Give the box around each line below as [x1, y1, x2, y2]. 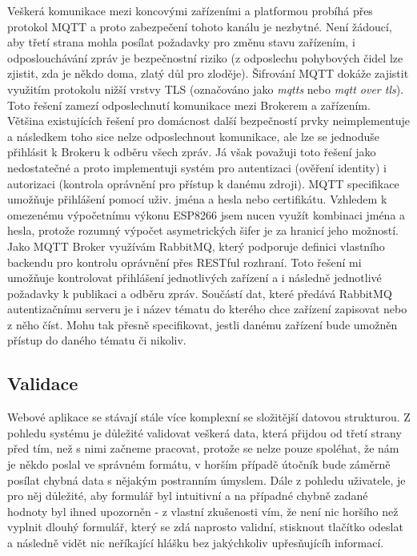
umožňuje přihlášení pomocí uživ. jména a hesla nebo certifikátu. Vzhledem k [7, 191, 387, 207]
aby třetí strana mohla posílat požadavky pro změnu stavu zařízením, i [7, 34, 355, 50]
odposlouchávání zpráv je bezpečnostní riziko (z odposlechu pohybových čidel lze [7, 49, 403, 66]
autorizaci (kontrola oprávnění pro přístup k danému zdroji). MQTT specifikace [7, 175, 399, 191]
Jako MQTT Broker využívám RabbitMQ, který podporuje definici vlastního [7, 237, 385, 254]
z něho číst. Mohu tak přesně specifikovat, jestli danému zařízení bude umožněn [7, 316, 398, 332]
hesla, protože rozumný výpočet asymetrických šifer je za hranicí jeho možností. [7, 222, 399, 239]
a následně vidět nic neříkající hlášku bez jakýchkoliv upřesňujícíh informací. [7, 534, 384, 551]
